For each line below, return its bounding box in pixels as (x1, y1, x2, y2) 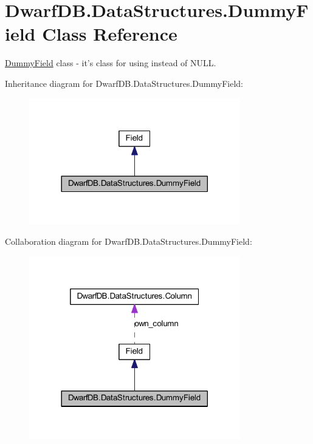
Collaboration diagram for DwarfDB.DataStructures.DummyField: (5, 234, 252, 247)
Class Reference (42, 21, 177, 46)
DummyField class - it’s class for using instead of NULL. (5, 56, 216, 69)
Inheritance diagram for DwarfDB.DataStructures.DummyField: (5, 77, 243, 89)
